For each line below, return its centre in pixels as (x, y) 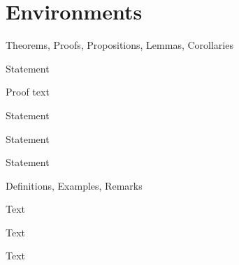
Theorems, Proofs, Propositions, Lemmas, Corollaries (119, 45)
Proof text (28, 92)
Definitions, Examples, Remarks (74, 185)
